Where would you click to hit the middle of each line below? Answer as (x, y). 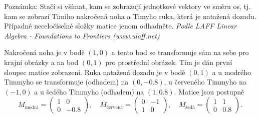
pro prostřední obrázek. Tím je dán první (169, 62)
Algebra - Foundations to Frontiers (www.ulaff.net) (82, 35)
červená (115, 107)
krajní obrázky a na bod (41, 62)
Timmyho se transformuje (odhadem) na (66, 82)
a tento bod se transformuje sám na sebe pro (180, 52)
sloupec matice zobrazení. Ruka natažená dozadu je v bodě (95, 72)
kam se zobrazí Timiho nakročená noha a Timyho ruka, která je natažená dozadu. (130, 16)
